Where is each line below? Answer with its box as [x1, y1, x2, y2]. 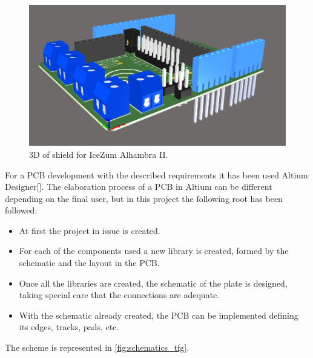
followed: [5, 204, 38, 216]
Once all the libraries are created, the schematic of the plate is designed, [19, 276, 288, 289]
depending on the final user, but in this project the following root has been [5, 192, 283, 204]
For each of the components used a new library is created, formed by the [19, 244, 289, 257]
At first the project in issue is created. [19, 224, 160, 236]
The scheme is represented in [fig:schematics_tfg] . [5, 341, 189, 354]
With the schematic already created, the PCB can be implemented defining [19, 308, 298, 321]
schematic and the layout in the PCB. [19, 256, 160, 269]
